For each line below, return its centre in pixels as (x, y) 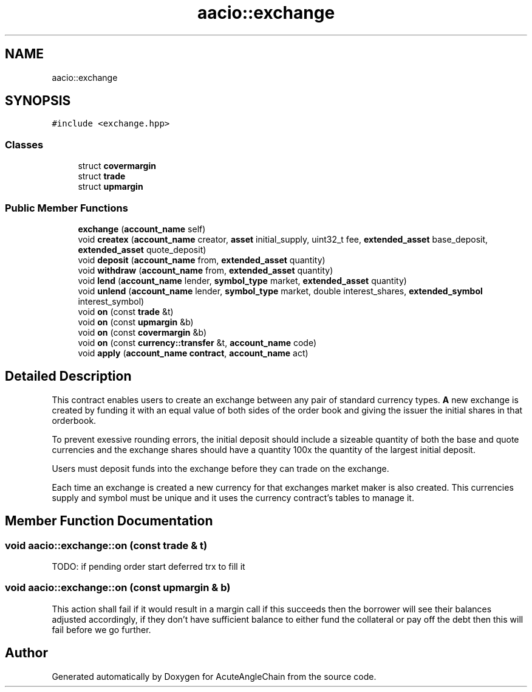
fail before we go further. (101, 629)
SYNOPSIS (38, 101)
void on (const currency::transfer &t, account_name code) (197, 342)
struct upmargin (111, 187)
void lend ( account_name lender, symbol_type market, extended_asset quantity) (242, 280)
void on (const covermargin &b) (142, 332)
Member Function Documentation (109, 521)
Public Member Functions (66, 208)
